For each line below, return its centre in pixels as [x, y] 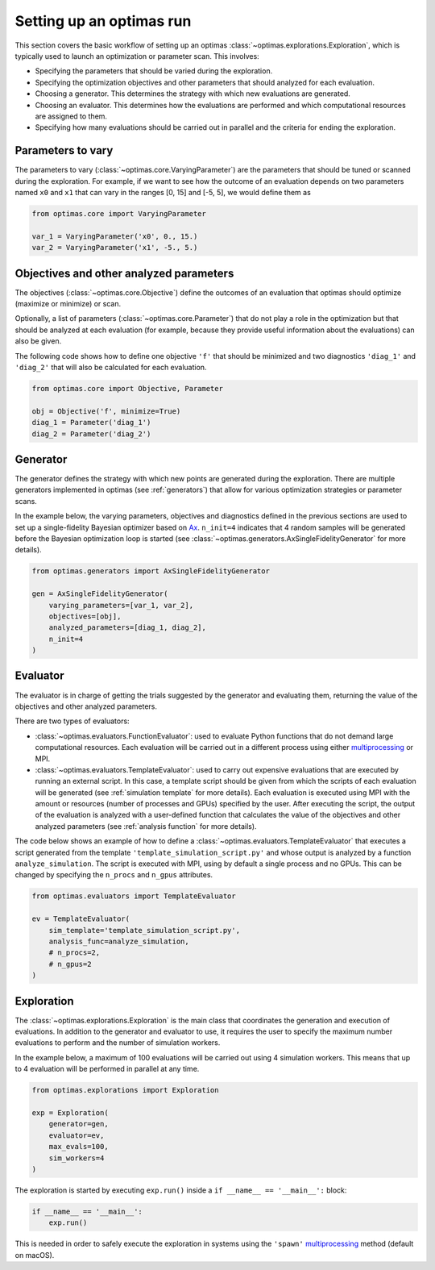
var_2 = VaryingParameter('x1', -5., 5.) [115, 248]
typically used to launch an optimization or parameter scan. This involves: [137, 56]
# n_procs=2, [75, 953]
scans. [26, 501]
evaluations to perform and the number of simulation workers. [118, 1043]
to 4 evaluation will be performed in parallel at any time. [107, 1069]
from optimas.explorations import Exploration [125, 1090]
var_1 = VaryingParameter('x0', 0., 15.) [115, 236]
